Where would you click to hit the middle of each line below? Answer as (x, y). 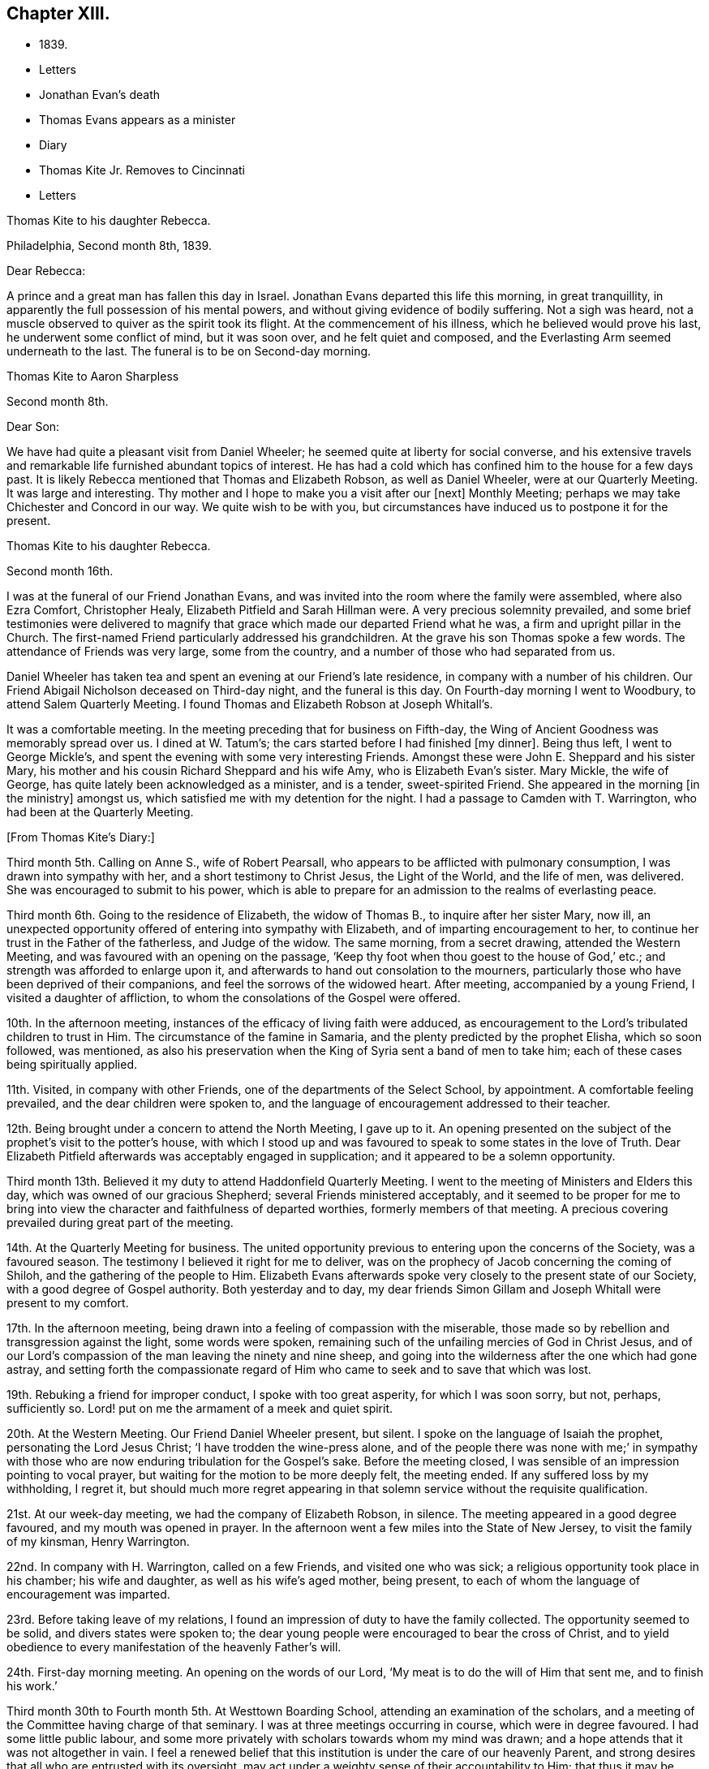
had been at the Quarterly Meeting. (100, 812)
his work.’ (32, 1686)
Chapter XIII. (58, 13)
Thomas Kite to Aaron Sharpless (93, 377)
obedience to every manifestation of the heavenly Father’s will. (174, 1647)
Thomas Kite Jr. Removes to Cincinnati (142, 170)
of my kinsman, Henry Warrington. (98, 1542)
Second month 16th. (60, 571)
